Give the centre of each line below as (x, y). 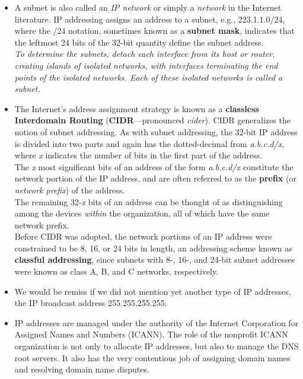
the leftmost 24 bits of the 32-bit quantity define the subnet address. (139, 42)
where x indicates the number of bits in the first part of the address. (138, 155)
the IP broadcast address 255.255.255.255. (91, 303)
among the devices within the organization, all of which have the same (142, 213)
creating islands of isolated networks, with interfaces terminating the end (146, 65)
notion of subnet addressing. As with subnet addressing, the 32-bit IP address (156, 131)
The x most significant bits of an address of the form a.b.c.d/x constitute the (154, 166)
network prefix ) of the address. (70, 189)
